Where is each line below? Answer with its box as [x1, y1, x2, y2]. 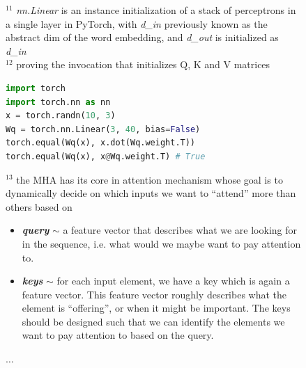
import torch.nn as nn [6, 97, 111, 107]
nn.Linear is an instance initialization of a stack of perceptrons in [16, 3, 296, 17]
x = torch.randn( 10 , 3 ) [6, 111, 116, 121]
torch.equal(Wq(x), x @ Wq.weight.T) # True [6, 151, 206, 161]
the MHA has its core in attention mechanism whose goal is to [16, 172, 283, 186]
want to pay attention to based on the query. [22, 328, 214, 342]
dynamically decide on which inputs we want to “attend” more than [6, 186, 296, 200]
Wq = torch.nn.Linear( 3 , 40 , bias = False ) [6, 124, 201, 134]
